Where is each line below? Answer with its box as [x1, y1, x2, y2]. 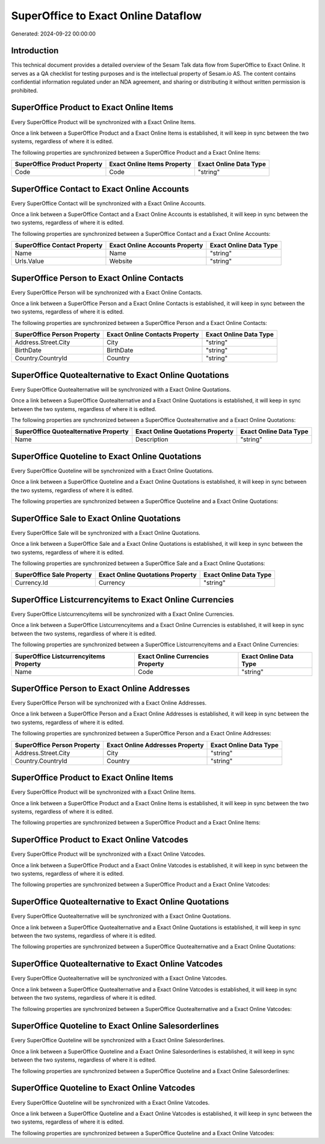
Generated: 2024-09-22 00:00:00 [11, 30, 96, 37]
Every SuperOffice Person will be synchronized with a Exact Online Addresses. [11, 699, 207, 706]
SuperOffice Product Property [14, 160, 102, 169]
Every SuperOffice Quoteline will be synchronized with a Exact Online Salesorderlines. [11, 1037, 225, 1044]
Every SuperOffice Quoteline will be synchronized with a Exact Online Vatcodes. [11, 1099, 210, 1106]
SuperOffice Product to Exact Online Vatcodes [11, 835, 189, 845]
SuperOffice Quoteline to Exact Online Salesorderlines [11, 1021, 219, 1031]
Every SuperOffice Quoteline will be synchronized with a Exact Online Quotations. [11, 467, 214, 474]
